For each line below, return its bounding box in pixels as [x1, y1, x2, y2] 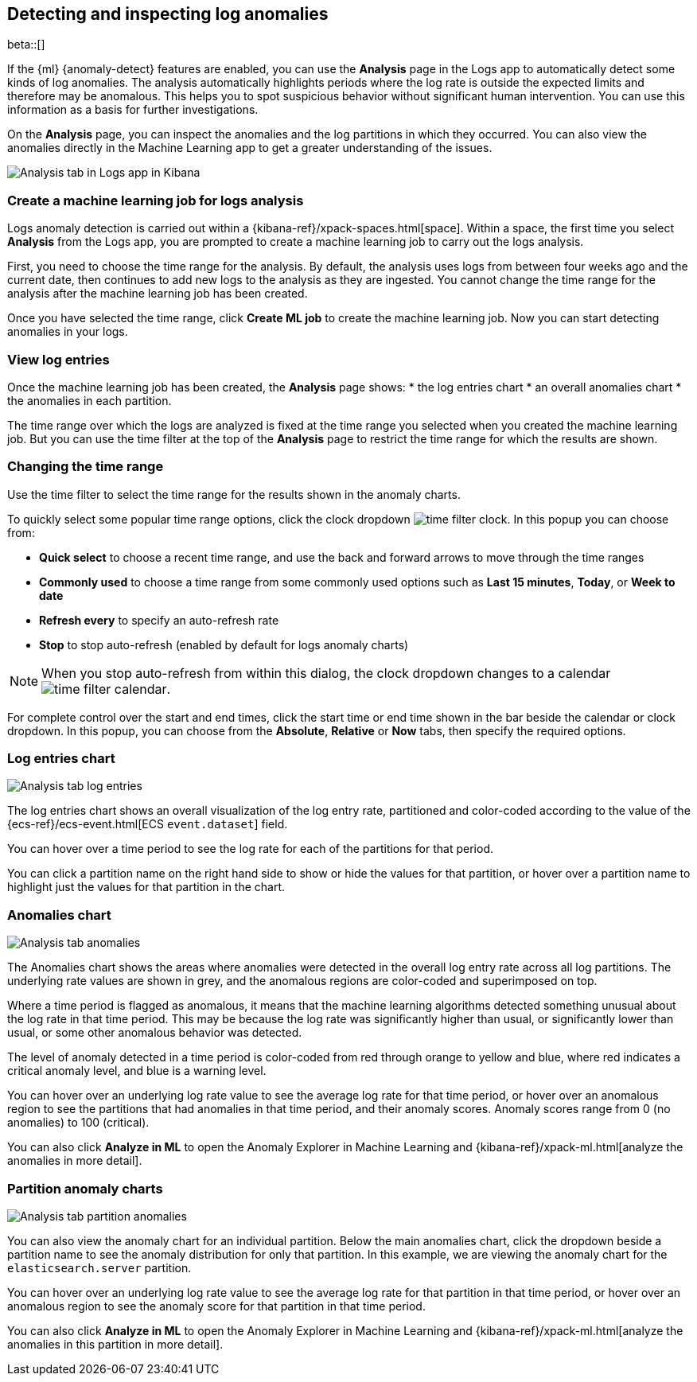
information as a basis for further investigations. [7, 103, 259, 117]
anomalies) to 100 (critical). [7, 1115, 150, 1130]
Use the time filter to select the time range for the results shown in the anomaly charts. [7, 487, 461, 501]
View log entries [7, 351, 110, 368]
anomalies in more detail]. [7, 1154, 142, 1168]
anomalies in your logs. [7, 325, 128, 339]
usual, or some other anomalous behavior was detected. [7, 1026, 302, 1040]
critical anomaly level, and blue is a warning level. [7, 1064, 267, 1078]
